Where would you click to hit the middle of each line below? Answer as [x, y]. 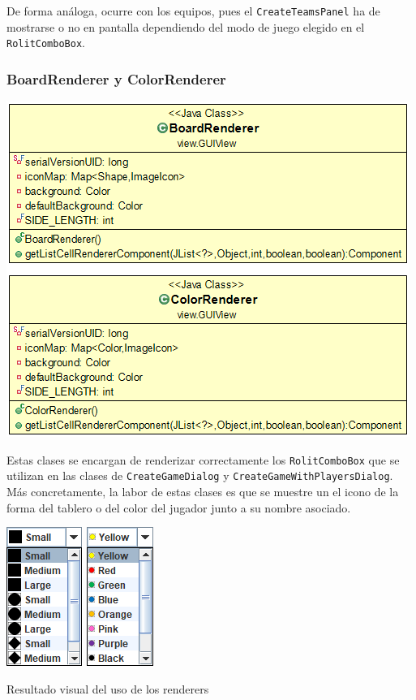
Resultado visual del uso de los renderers [108, 688]
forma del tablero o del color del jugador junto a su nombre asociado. [179, 507]
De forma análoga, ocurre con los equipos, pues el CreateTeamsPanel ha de [193, 11]
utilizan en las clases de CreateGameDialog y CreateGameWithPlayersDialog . [200, 475]
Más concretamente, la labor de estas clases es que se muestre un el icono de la [203, 492]
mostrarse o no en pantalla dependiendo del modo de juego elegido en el [186, 26]
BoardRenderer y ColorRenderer [116, 78]
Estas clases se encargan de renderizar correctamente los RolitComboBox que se [203, 459]
